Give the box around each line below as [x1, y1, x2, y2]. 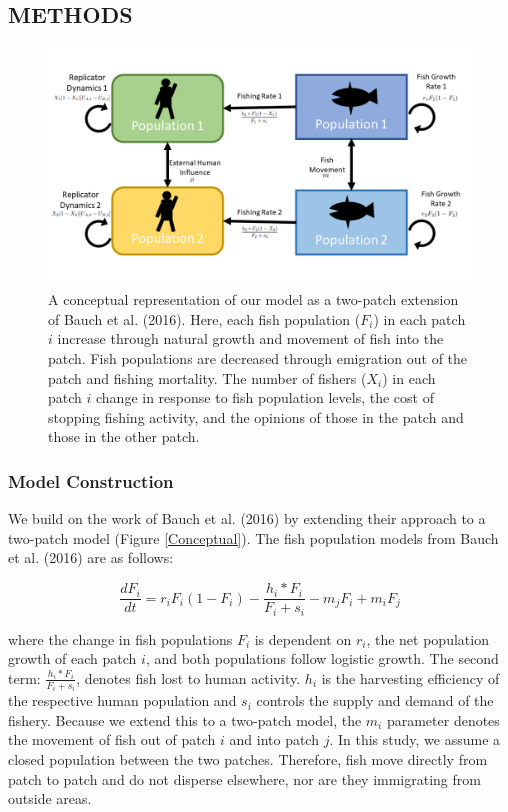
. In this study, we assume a [329, 729, 501, 750]
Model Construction [8, 468, 174, 493]
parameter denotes [386, 709, 500, 730]
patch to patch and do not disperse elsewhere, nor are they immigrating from [8, 768, 481, 789]
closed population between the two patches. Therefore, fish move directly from [8, 749, 488, 769]
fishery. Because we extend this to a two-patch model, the [8, 709, 362, 730]
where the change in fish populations [8, 628, 233, 649]
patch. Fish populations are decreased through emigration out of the [48, 348, 468, 369]
